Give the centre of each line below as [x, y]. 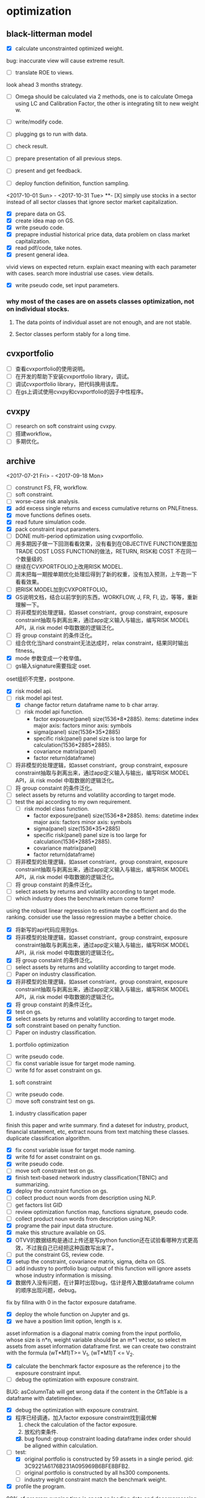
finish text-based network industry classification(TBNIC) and [92, 1178]
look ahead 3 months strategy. [45, 85]
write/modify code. [39, 122]
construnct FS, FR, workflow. [52, 488]
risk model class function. [57, 808]
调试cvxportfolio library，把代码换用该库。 [68, 384]
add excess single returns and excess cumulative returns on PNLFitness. [106, 508]
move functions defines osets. [53, 515]
